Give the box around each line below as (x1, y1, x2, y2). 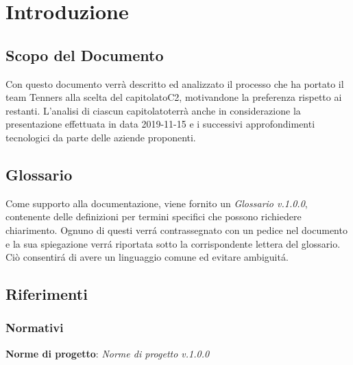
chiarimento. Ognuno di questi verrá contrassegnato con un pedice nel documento (5, 222, 348, 237)
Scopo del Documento (5, 44, 164, 65)
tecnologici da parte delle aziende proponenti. (5, 130, 196, 144)
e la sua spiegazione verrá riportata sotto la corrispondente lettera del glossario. (5, 236, 341, 250)
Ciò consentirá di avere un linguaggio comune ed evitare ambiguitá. (5, 250, 289, 264)
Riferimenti (5, 283, 88, 305)
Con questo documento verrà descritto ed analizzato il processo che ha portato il (5, 76, 344, 91)
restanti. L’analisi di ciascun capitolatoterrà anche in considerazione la (5, 103, 301, 117)
